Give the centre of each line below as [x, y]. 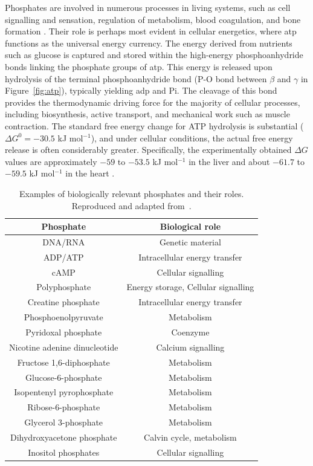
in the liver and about [229, 161]
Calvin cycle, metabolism [190, 437]
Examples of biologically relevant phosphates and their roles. [132, 193]
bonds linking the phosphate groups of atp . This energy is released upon [139, 66]
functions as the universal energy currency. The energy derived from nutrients [149, 43]
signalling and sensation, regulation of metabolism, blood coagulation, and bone [153, 19]
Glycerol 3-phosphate [64, 422]
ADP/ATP [63, 257]
